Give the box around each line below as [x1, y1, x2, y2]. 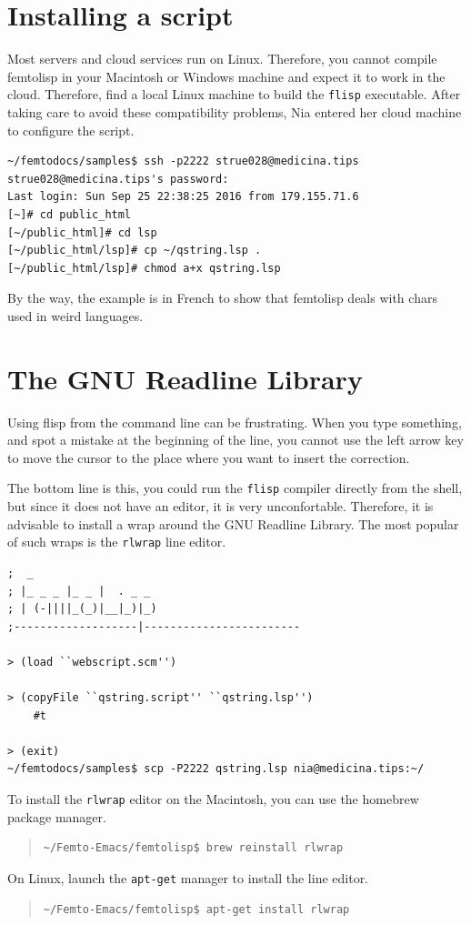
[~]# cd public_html [7, 207, 132, 221]
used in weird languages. [7, 306, 144, 325]
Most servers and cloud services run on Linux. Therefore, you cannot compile [7, 49, 437, 68]
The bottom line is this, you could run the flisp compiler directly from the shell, [7, 478, 463, 498]
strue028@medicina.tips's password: [7, 172, 229, 186]
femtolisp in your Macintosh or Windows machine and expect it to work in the [7, 66, 446, 85]
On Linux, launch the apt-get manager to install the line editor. [7, 868, 369, 887]
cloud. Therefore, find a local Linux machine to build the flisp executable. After [7, 85, 461, 104]
